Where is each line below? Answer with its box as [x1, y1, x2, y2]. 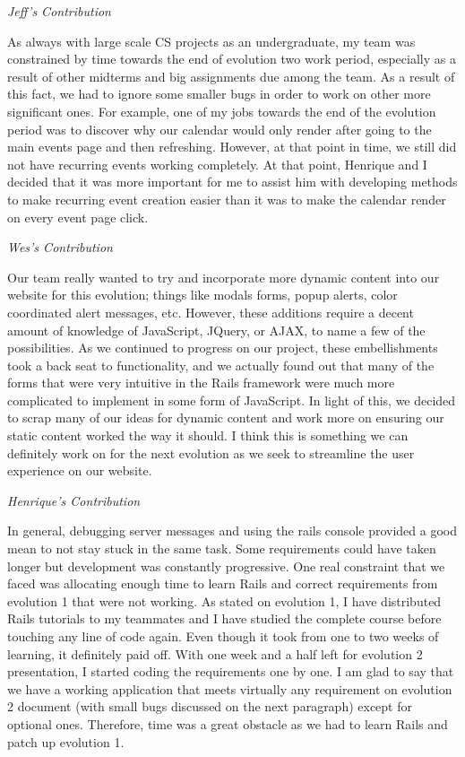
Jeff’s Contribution [7, 2, 111, 20]
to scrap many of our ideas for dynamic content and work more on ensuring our [7, 408, 444, 427]
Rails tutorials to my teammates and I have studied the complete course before [7, 609, 442, 628]
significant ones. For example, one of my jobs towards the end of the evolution [7, 101, 436, 120]
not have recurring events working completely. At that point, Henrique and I [7, 154, 427, 173]
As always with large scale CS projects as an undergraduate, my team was [7, 31, 416, 50]
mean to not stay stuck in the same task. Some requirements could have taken [7, 539, 436, 558]
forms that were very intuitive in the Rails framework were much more [7, 373, 395, 392]
